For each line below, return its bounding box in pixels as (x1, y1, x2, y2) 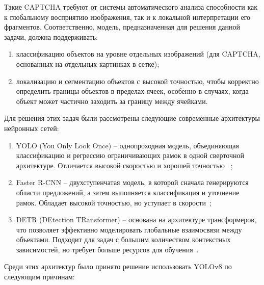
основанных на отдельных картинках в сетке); (16, 58, 160, 69)
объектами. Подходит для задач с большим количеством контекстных (16, 234, 231, 245)
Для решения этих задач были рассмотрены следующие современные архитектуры (4, 113, 260, 123)
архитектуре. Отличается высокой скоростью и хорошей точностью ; (16, 160, 233, 170)
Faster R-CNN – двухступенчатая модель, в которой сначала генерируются (16, 177, 249, 188)
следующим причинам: (4, 271, 75, 282)
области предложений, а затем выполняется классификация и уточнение (16, 187, 240, 197)
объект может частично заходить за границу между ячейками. (16, 95, 208, 106)
